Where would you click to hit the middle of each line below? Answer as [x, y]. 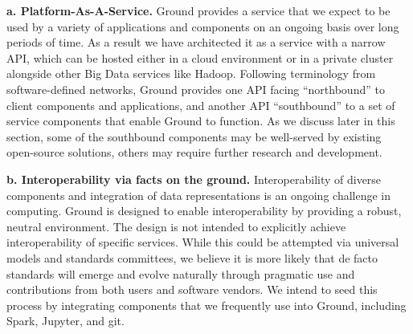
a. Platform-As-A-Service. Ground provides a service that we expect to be [198, 10]
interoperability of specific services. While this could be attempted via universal [203, 242]
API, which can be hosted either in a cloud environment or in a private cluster [200, 57]
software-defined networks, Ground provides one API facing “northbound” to [196, 89]
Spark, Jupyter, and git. [65, 321]
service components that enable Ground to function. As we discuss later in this [201, 121]
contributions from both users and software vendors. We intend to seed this [192, 289]
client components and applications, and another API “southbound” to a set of [201, 105]
